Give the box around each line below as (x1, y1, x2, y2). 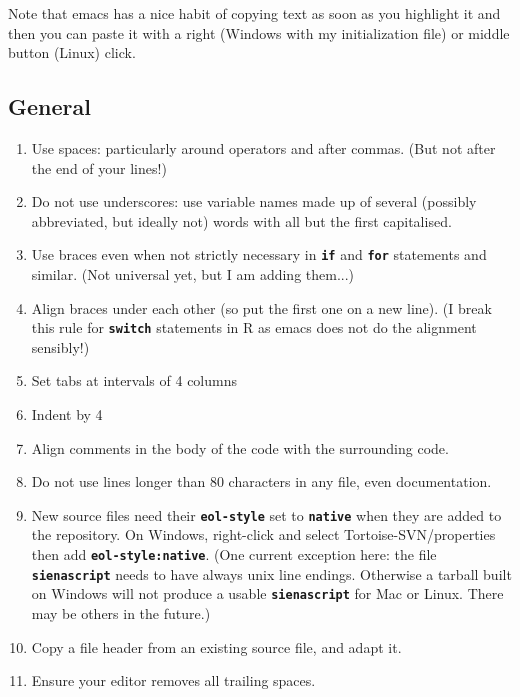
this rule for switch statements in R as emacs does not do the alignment (31, 317, 477, 338)
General (8, 91, 91, 122)
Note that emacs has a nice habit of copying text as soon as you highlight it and (8, 3, 501, 23)
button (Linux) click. (8, 42, 136, 63)
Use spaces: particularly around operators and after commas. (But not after (31, 137, 496, 158)
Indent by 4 (31, 404, 103, 425)
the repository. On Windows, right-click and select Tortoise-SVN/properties (31, 524, 496, 545)
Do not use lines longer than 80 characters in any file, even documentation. (31, 471, 492, 492)
